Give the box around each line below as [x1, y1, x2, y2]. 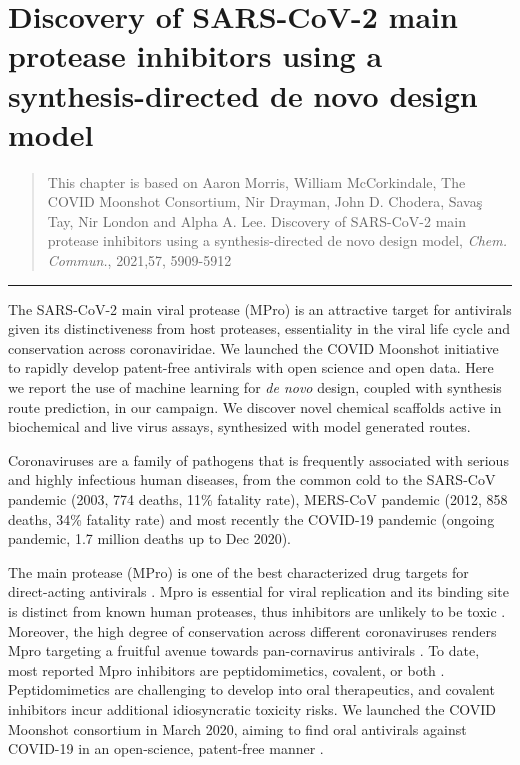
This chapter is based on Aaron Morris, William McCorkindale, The [47, 171, 466, 192]
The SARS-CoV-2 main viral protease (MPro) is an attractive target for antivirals [8, 298, 512, 319]
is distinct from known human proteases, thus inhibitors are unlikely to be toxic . [8, 600, 506, 621]
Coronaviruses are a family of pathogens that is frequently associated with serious [8, 449, 509, 470]
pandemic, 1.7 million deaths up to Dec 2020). [8, 528, 291, 549]
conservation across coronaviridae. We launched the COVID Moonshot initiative [8, 337, 499, 358]
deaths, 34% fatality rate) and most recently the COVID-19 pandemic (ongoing [8, 508, 495, 529]
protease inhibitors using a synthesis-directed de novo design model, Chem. [47, 230, 508, 251]
